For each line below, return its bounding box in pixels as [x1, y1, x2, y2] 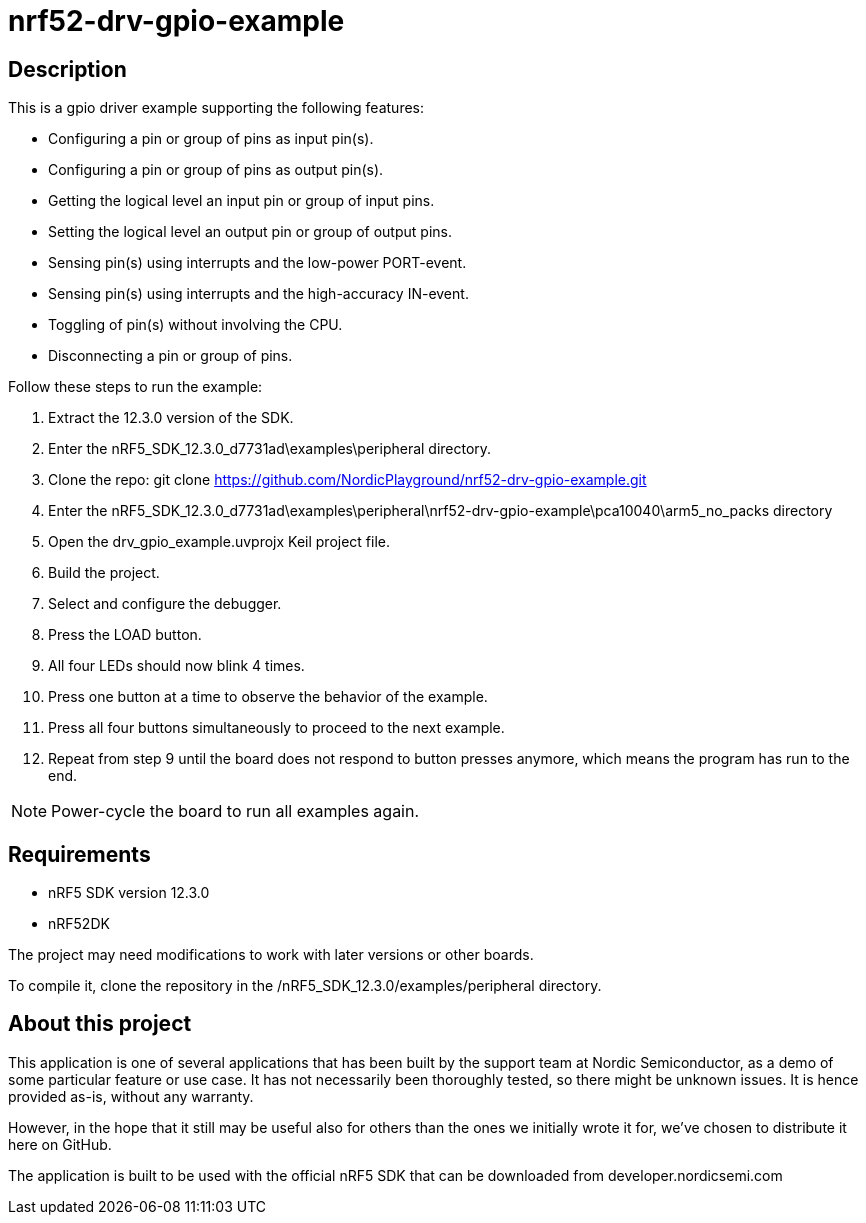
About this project [8, 1011, 192, 1037]
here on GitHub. [8, 1135, 112, 1153]
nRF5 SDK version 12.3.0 [48, 884, 210, 902]
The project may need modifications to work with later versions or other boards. [8, 946, 534, 964]
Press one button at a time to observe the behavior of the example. [48, 688, 488, 706]
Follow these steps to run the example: [8, 378, 263, 396]
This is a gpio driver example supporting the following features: [8, 99, 425, 117]
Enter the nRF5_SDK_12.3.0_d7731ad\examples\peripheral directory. [48, 440, 492, 458]
